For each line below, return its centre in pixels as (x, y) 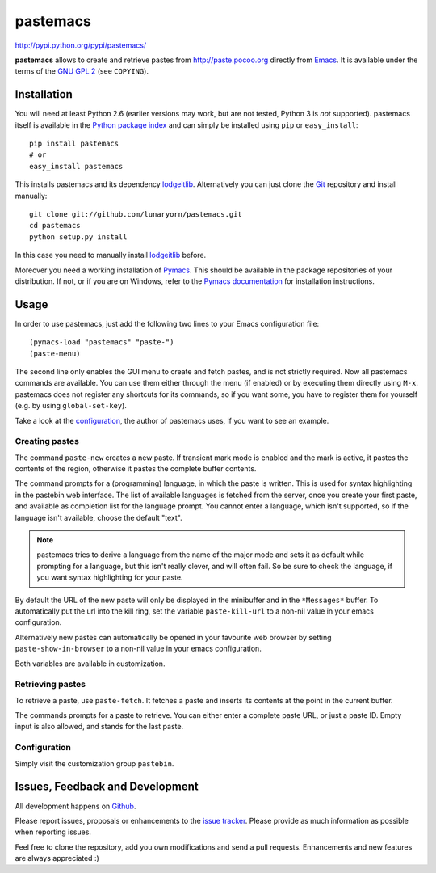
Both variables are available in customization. (90, 664)
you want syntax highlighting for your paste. (110, 577)
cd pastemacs (55, 226)
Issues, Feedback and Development (107, 787)
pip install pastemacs (74, 144)
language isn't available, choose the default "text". (99, 517)
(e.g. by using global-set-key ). (71, 406)
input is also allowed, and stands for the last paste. (99, 727)
